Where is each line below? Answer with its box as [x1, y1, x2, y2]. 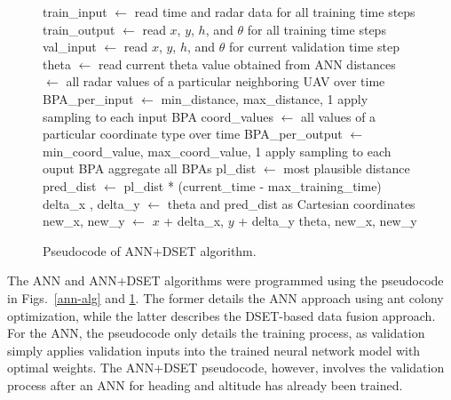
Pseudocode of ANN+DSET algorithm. [43, 241, 257, 260]
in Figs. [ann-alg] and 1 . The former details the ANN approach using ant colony [7, 288, 444, 307]
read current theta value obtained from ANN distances [98, 54, 396, 73]
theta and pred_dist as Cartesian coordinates [167, 194, 415, 212]
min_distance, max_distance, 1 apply [161, 89, 368, 108]
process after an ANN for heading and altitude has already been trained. [7, 375, 403, 394]
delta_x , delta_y [43, 194, 140, 212]
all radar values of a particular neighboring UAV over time [66, 72, 385, 91]
